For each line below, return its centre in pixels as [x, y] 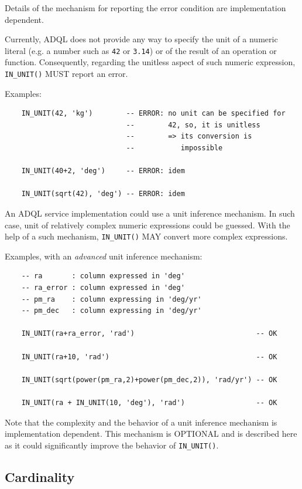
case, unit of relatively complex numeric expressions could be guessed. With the [147, 225]
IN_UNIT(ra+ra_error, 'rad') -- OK [149, 334]
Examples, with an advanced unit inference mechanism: [104, 256]
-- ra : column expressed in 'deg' [103, 276]
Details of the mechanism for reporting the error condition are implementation [145, 8]
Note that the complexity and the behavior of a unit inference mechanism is [141, 422]
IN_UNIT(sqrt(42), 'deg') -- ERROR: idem [103, 194]
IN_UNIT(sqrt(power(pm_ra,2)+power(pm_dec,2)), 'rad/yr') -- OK [149, 380]
